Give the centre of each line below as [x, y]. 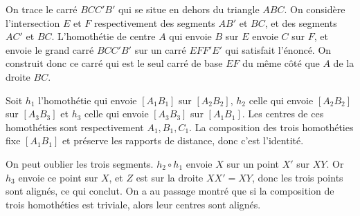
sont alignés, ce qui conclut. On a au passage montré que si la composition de [170, 191]
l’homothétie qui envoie [88, 100]
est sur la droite [170, 177]
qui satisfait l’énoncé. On [278, 49]
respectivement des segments [154, 22]
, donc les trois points [297, 177]
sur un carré [160, 49]
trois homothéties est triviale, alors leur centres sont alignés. [133, 204]
